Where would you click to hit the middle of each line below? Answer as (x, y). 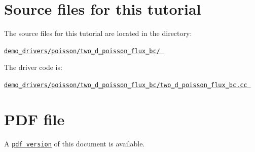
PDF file (34, 119)
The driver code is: (33, 67)
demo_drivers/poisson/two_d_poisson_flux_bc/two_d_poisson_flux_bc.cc (126, 85)
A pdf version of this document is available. (75, 143)
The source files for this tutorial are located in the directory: (98, 33)
